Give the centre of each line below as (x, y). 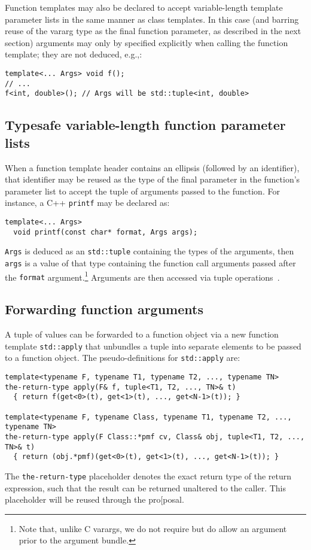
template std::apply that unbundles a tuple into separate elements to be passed (153, 346)
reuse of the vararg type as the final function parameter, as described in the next (153, 31)
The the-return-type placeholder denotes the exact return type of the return (148, 475)
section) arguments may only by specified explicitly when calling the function (147, 42)
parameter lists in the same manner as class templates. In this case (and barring (152, 19)
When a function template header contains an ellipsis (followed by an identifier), (152, 167)
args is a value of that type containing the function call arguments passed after (150, 262)
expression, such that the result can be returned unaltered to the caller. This (146, 487)
